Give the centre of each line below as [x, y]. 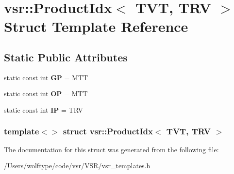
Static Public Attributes [66, 57]
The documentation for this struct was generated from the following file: [111, 149]
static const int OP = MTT [46, 94]
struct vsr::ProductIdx [108, 131]
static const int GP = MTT [46, 77]
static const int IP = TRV [43, 109]
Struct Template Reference [96, 26]
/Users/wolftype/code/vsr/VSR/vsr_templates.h [77, 166]
